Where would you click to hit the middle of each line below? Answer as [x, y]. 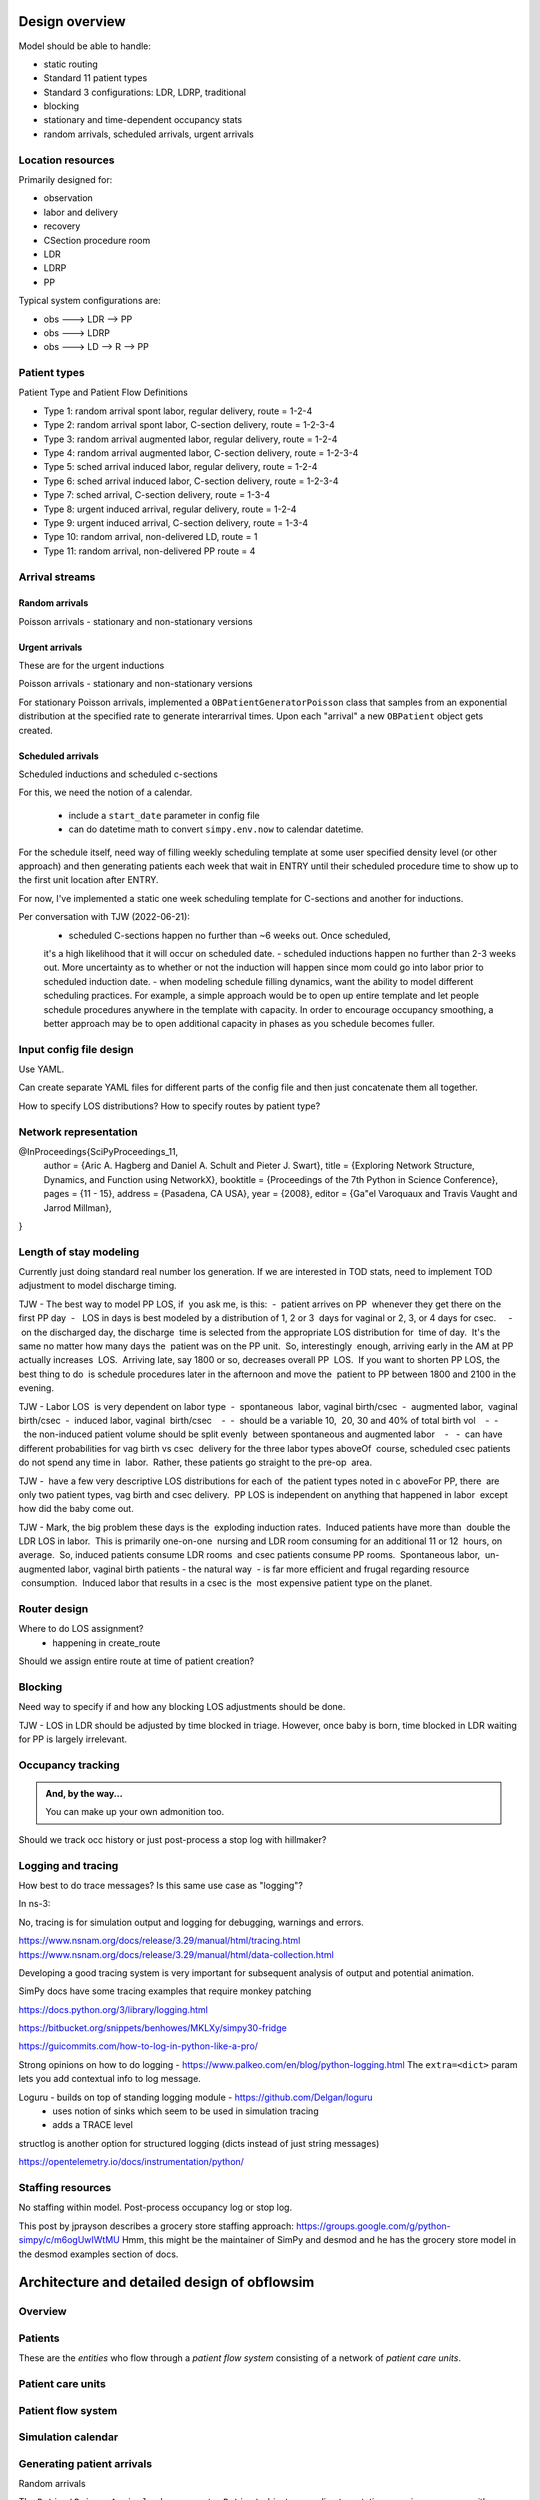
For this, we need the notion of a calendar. [105, 792]
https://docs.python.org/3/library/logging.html [113, 2009]
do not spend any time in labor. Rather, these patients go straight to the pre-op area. [195, 1462]
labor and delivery [81, 212]
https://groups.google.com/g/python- [373, 2226]
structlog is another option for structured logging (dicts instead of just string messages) [199, 2143]
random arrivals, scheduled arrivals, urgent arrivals [148, 134]
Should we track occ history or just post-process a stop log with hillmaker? [172, 1839]
